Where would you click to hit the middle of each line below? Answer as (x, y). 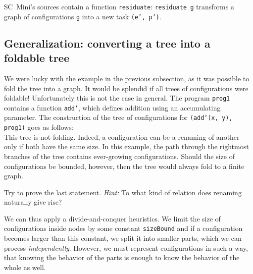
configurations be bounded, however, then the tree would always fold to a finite (124, 166)
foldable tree (37, 58)
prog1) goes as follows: (39, 127)
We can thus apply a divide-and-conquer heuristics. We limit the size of (112, 218)
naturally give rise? (33, 202)
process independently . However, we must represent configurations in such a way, (126, 247)
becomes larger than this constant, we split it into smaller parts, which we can (123, 238)
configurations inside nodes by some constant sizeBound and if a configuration (123, 228)
